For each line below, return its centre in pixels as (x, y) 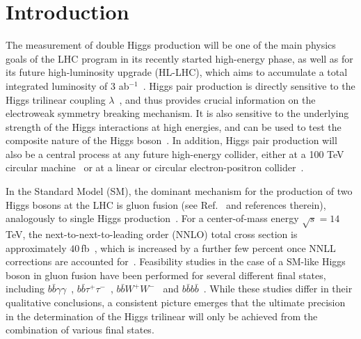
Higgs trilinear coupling (56, 99)
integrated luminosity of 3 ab (67, 85)
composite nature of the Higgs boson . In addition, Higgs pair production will (171, 140)
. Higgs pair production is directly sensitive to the (249, 85)
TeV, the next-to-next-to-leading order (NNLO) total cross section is (152, 234)
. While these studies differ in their (278, 289)
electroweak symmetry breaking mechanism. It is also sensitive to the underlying (177, 113)
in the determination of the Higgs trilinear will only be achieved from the (162, 316)
